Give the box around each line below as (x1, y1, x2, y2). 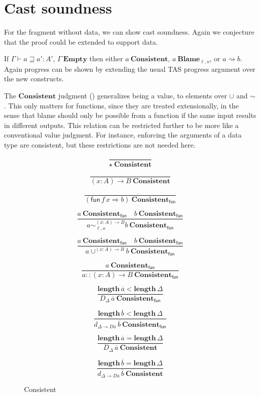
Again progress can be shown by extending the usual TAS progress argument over (4, 63, 255, 74)
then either (89, 53, 123, 64)
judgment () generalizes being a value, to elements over (58, 90, 227, 100)
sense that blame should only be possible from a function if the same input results (4, 110, 256, 120)
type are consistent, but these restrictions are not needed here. (4, 139, 196, 150)
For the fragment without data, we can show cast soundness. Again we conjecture (4, 27, 254, 37)
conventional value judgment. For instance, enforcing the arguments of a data (4, 129, 242, 140)
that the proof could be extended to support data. (4, 36, 158, 47)
